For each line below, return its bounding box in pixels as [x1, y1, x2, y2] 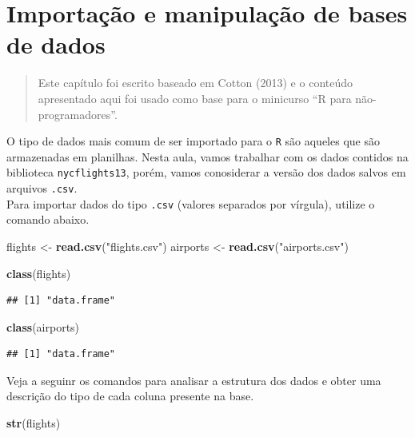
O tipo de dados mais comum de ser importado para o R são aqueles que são [6, 133, 380, 149]
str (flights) [6, 415, 61, 431]
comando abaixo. [6, 211, 90, 228]
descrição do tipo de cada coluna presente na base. [6, 387, 254, 404]
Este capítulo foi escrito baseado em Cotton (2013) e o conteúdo [38, 74, 353, 91]
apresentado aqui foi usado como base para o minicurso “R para [38, 89, 352, 106]
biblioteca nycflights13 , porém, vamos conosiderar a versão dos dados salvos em [6, 164, 406, 181]
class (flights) [6, 264, 71, 281]
